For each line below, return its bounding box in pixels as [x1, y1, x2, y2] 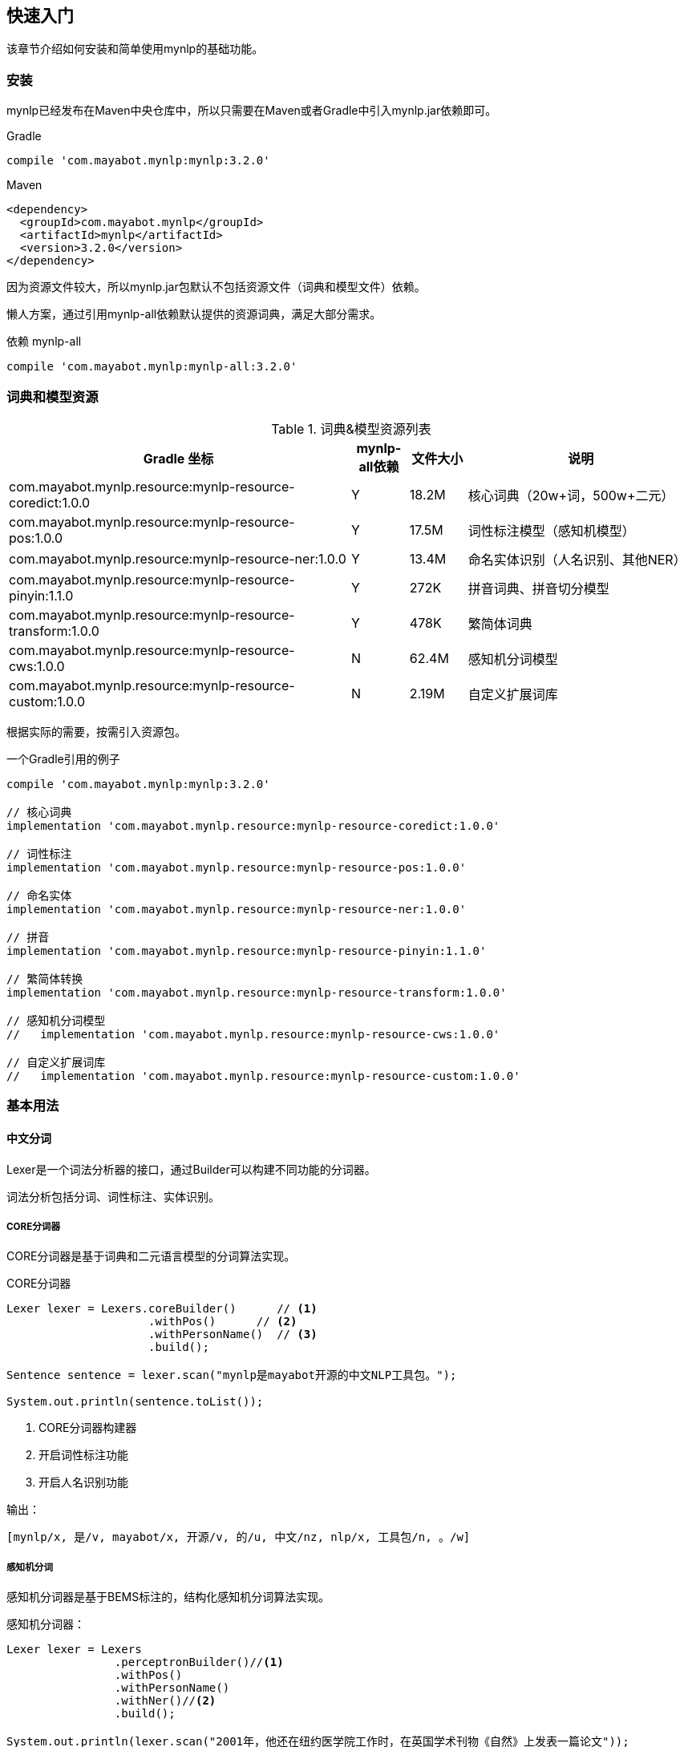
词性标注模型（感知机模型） [467, 522, 635, 539]
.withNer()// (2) [114, 1694, 217, 1708]
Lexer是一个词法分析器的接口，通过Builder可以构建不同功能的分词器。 [6, 1162, 376, 1176]
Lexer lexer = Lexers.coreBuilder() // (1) [6, 1302, 318, 1316]
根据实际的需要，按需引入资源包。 [6, 724, 186, 738]
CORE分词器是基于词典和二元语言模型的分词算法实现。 [6, 1249, 296, 1264]
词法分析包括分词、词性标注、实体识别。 [6, 1189, 220, 1203]
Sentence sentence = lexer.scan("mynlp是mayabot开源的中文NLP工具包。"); [6, 1369, 457, 1382]
